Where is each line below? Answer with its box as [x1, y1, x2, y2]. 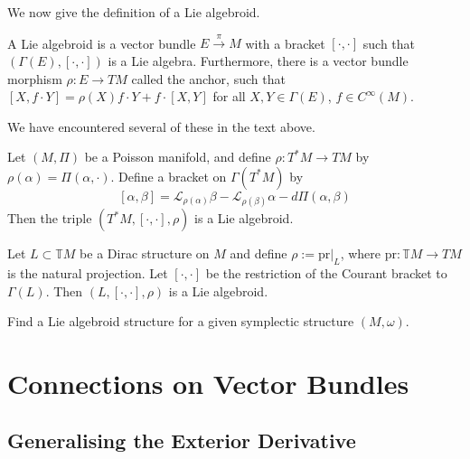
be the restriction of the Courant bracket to [205, 263, 447, 282]
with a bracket [245, 33, 325, 52]
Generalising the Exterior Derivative [7, 426, 356, 454]
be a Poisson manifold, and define [84, 147, 271, 166]
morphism [7, 69, 62, 88]
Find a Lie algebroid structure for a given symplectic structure [7, 312, 354, 331]
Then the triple [7, 209, 92, 228]
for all [212, 87, 246, 106]
